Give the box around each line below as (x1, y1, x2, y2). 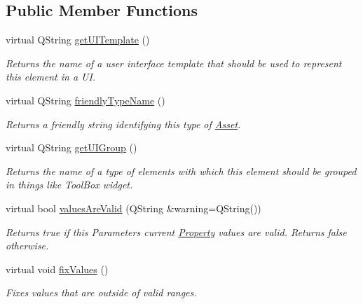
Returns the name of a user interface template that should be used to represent (6, 55, 342, 70)
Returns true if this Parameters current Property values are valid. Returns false (6, 224, 347, 239)
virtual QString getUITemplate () (6, 32, 150, 47)
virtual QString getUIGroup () (6, 140, 137, 155)
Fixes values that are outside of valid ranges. (6, 285, 197, 300)
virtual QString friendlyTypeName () (6, 92, 165, 107)
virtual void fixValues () (6, 261, 109, 276)
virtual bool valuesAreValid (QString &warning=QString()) (6, 200, 261, 215)
